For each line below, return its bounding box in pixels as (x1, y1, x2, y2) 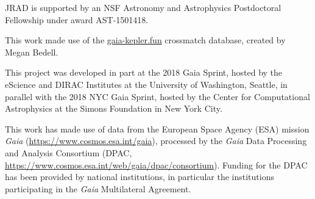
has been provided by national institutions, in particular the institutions (5, 170, 274, 183)
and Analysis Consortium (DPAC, (5, 146, 132, 159)
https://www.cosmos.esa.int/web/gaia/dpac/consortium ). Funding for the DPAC (5, 158, 308, 171)
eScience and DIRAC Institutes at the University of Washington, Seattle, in (5, 78, 288, 90)
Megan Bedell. (5, 45, 58, 58)
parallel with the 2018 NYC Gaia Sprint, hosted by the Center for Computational (5, 90, 310, 103)
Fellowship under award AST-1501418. (5, 13, 149, 26)
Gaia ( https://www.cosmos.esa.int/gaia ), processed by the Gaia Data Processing (5, 134, 307, 147)
